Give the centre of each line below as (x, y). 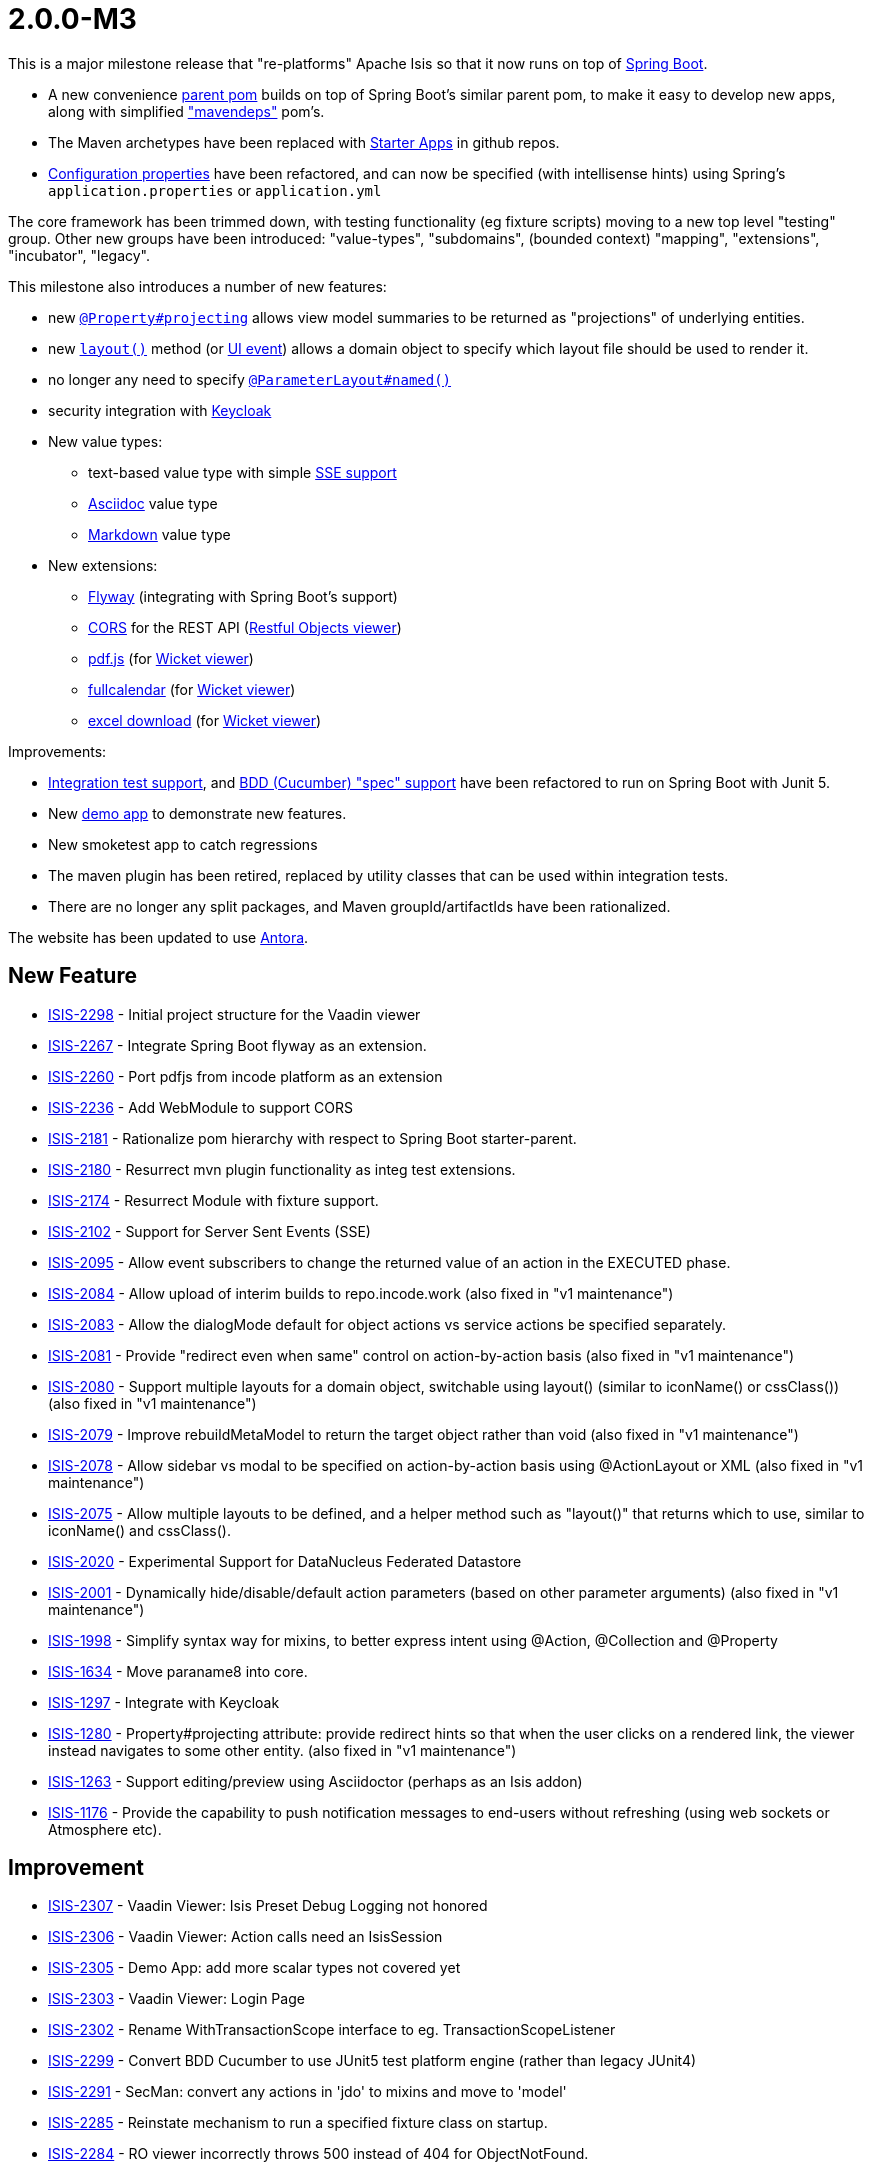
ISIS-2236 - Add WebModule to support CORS (201, 1107)
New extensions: (103, 565)
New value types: (105, 441)
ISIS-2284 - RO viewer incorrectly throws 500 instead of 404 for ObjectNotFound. (318, 2154)
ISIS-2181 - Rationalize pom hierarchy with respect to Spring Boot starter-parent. (312, 1138)
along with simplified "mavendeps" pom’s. (186, 111)
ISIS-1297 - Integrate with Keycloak (164, 1702)
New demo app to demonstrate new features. (197, 813)
